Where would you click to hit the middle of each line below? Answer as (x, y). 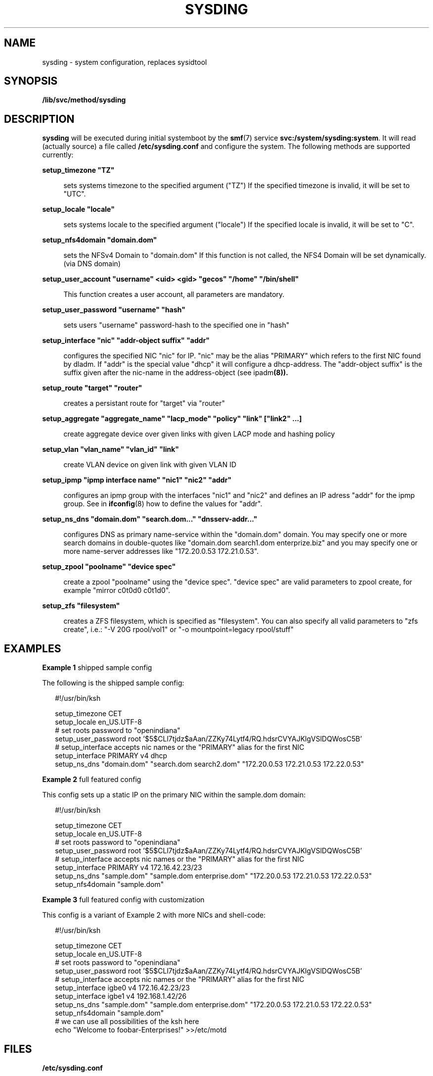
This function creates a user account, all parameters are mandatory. (174, 294)
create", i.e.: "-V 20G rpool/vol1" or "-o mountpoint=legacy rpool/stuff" (178, 630)
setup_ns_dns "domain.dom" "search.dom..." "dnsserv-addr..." (150, 519)
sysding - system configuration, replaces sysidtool (125, 62)
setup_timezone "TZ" (78, 170)
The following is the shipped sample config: (113, 683)
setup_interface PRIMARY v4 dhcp (111, 756)
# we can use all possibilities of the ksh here (127, 1022)
